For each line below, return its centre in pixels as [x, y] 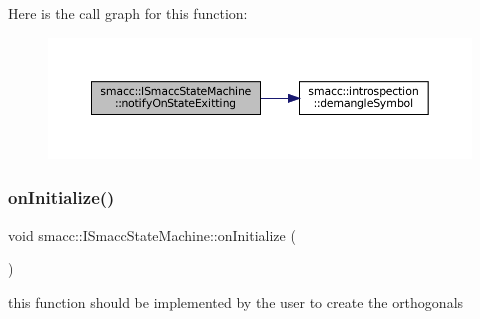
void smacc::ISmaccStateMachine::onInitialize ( [152, 234]
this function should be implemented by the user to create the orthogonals [236, 301]
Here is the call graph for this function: [128, 13]
